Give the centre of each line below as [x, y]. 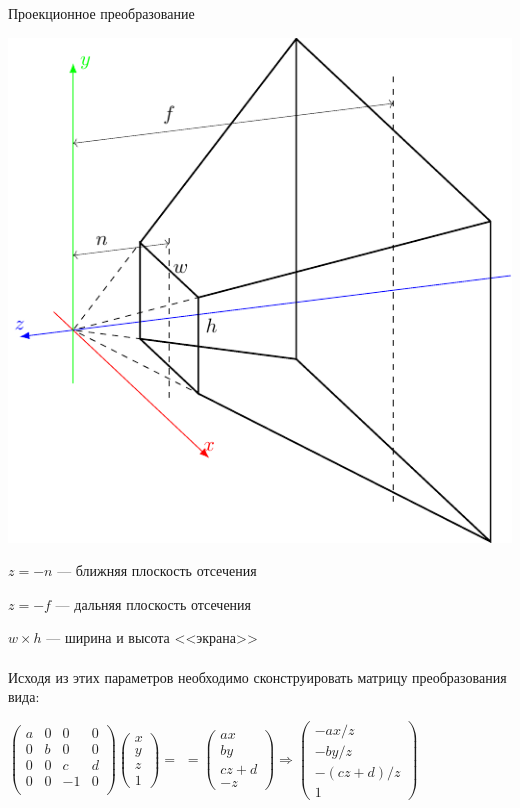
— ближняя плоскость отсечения [157, 570]
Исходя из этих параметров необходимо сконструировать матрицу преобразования [257, 676]
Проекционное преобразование [101, 13]
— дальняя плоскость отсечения [153, 603]
